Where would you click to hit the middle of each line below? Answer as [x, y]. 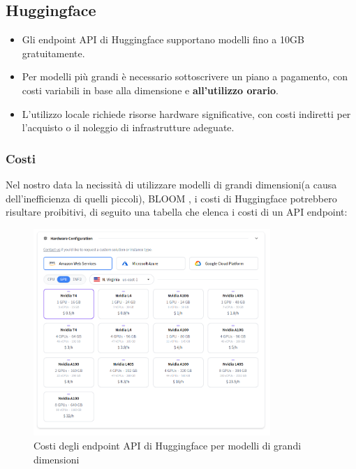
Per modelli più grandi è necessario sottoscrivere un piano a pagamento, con [185, 76]
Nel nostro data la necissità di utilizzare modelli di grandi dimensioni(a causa [171, 184]
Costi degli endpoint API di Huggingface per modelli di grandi [168, 445]
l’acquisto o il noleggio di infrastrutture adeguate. [128, 127]
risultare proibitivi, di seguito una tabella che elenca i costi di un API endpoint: [177, 212]
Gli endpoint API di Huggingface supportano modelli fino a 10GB [163, 39]
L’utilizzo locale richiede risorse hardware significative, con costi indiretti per [186, 113]
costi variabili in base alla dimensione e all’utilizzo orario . [150, 90]
